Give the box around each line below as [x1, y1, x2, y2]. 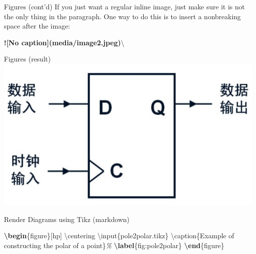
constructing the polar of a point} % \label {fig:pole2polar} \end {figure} [4, 240, 224, 251]
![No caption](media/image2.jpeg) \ [4, 37, 125, 47]
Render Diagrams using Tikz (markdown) [4, 214, 129, 224]
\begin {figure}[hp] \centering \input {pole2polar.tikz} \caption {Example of [4, 230, 234, 241]
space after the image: [4, 21, 70, 31]
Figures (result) [4, 54, 51, 64]
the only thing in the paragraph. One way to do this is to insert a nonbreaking [4, 11, 241, 21]
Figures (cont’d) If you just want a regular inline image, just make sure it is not [4, 1, 245, 11]
